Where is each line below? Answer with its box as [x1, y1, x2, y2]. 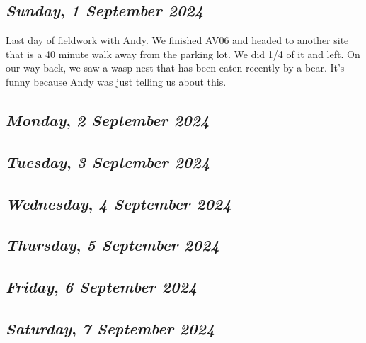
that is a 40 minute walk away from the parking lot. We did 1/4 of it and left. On [6, 46, 360, 61]
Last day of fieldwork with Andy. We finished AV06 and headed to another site [6, 33, 349, 47]
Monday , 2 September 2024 [6, 108, 210, 130]
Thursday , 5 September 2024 [6, 234, 219, 256]
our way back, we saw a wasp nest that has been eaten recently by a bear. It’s [6, 60, 345, 75]
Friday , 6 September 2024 [6, 276, 198, 298]
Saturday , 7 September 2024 [6, 317, 215, 339]
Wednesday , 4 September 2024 [6, 192, 231, 214]
